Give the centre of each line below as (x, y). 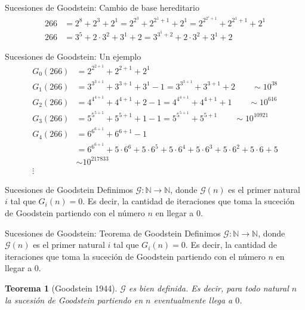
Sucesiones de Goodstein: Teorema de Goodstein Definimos (113, 233)
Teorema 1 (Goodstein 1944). (61, 288)
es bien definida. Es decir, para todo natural (209, 288)
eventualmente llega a (193, 300)
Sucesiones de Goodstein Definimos (69, 189)
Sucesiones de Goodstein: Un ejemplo (73, 56)
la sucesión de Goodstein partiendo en (74, 300)
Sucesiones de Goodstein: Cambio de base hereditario (102, 7)
